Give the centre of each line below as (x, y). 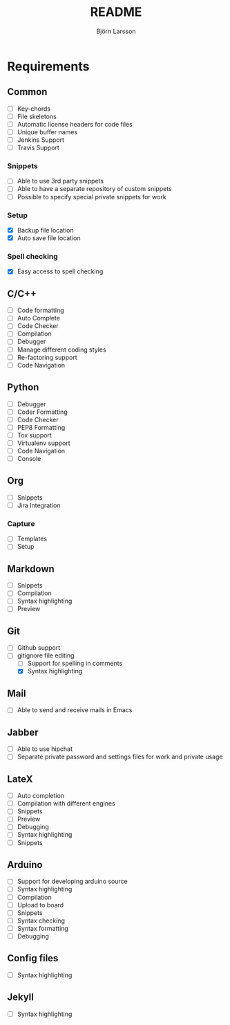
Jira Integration (39, 505)
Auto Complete (39, 318)
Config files (33, 958)
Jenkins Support (40, 140)
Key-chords (33, 109)
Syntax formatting (43, 928)
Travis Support (38, 148)
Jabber (23, 732)
